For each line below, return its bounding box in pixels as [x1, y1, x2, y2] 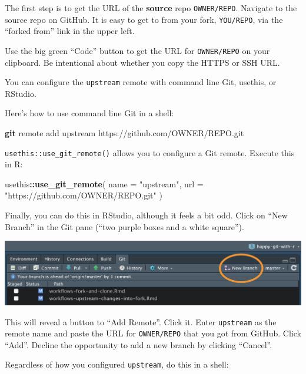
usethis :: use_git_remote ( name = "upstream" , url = [5, 177, 204, 190]
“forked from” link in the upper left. [5, 25, 135, 37]
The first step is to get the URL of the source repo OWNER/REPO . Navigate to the [5, 2, 297, 14]
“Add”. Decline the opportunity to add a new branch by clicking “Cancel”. [5, 338, 272, 351]
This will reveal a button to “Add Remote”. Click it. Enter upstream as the [5, 315, 277, 328]
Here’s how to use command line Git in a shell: [5, 107, 174, 119]
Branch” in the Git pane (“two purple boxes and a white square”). [5, 220, 244, 233]
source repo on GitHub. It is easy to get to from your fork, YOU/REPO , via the [5, 13, 283, 25]
